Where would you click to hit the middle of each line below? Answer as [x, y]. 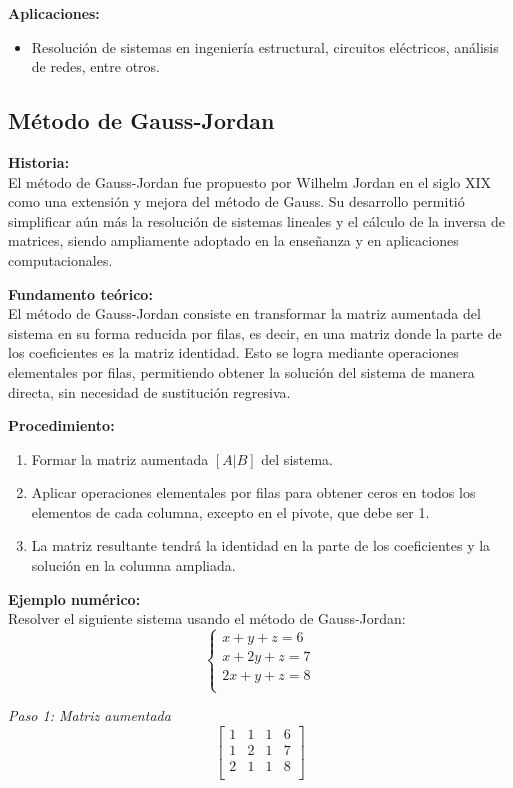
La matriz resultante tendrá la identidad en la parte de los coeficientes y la [261, 545]
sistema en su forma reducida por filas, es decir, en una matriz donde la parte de [255, 332]
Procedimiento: [61, 425]
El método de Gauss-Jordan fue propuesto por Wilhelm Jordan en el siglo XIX [249, 181]
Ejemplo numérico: [74, 598]
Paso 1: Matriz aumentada [89, 715]
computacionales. [60, 259]
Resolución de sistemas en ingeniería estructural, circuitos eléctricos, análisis [265, 46]
